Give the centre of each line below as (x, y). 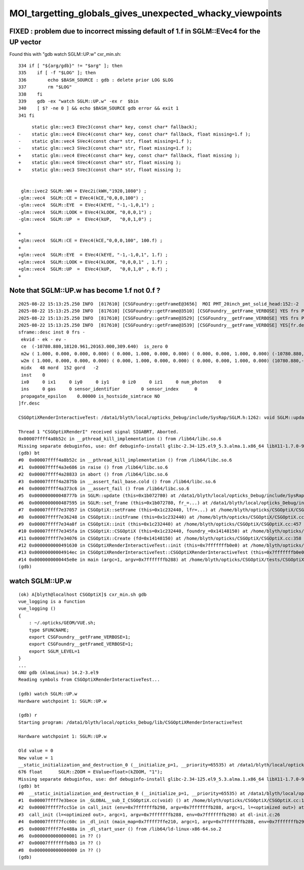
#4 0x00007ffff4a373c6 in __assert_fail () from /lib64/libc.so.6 (104, 488)
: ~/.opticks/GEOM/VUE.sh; (62, 623)
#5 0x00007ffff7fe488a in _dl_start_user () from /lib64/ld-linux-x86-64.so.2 (120, 829)
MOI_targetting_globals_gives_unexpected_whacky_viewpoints (146, 13)
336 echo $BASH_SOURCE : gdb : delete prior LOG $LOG (96, 80)
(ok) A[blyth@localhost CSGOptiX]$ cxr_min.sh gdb (83, 594)
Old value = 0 (36, 751)
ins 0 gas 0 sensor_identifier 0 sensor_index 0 (109, 389)
